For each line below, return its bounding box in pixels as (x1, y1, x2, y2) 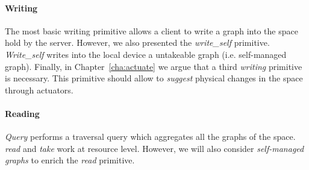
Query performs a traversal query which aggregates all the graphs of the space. (5, 130, 296, 143)
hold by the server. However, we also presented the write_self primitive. (5, 36, 270, 49)
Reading (5, 107, 40, 119)
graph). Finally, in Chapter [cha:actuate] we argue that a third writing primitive (5, 60, 302, 72)
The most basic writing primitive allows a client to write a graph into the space (5, 24, 298, 37)
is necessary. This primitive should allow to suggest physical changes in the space (5, 72, 303, 84)
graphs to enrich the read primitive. (5, 154, 135, 166)
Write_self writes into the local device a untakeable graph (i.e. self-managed (5, 48, 287, 60)
